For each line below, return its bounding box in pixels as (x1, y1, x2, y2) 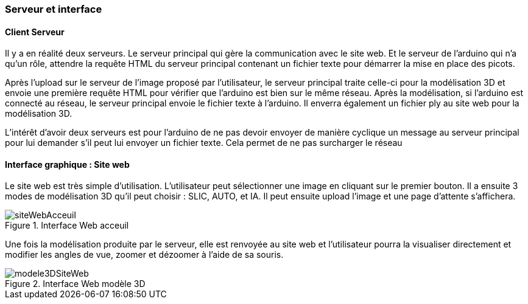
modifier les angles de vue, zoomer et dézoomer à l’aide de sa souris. (5, 249, 284, 260)
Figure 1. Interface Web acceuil (5, 220, 129, 231)
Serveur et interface (5, 3, 102, 15)
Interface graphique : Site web (5, 159, 130, 170)
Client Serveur (5, 26, 65, 37)
